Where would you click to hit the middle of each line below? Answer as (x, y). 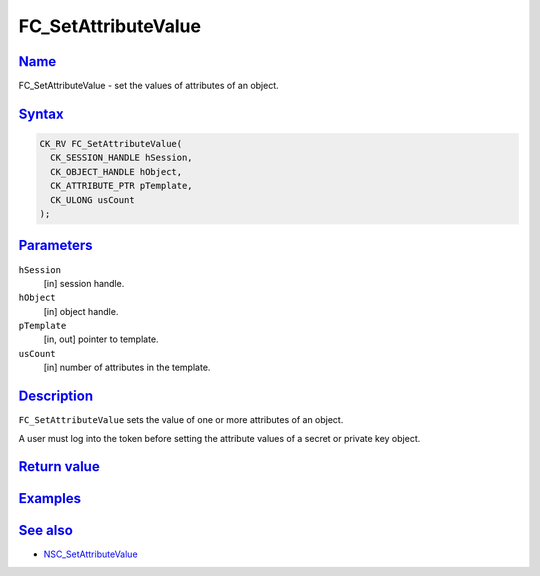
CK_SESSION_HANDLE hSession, (122, 158)
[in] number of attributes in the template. (127, 367)
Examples (50, 498)
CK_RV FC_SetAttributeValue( (111, 144)
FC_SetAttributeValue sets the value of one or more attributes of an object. (181, 420)
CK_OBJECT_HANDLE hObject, (116, 171)
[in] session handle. (84, 283)
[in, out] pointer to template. (101, 339)
